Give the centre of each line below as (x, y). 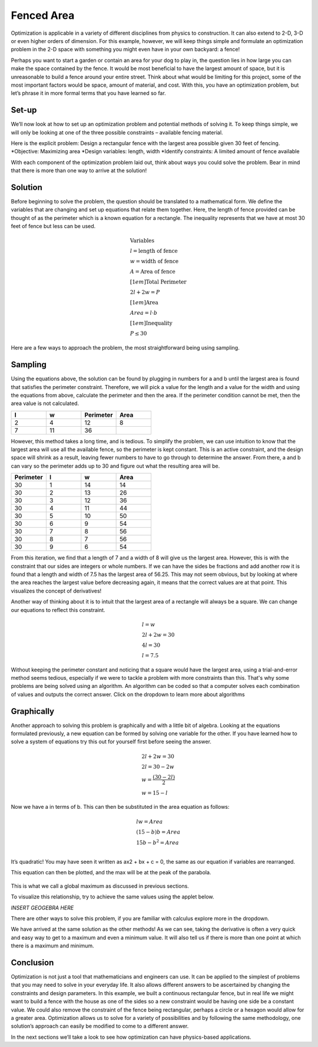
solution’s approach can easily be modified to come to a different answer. (100, 1026)
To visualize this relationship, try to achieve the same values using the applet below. (112, 897)
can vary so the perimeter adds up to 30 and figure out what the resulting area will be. (115, 466)
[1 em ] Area (144, 303)
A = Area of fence (153, 272)
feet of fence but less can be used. (53, 226)
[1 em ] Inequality (151, 323)
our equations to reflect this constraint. (58, 610)
